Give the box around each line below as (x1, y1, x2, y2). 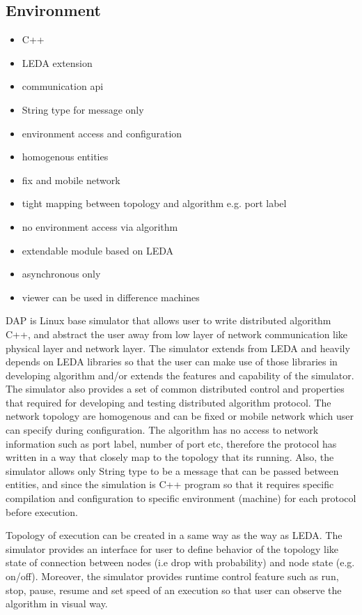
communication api (22, 79, 104, 93)
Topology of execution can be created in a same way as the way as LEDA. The (6, 528, 343, 542)
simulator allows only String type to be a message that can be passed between (6, 463, 339, 478)
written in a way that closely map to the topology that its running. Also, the (6, 450, 334, 464)
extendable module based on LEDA (22, 243, 174, 257)
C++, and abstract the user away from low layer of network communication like (6, 326, 348, 341)
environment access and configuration (22, 126, 182, 140)
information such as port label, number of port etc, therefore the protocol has (6, 436, 337, 450)
